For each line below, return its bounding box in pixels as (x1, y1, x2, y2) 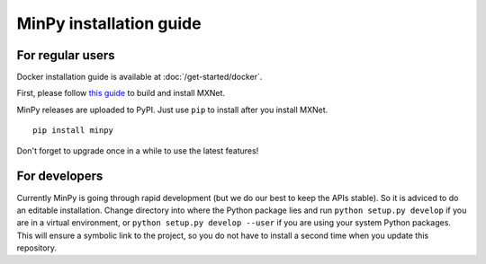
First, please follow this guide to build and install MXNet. (16, 88, 225, 99)
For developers (16, 169, 103, 184)
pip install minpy (32, 126, 114, 136)
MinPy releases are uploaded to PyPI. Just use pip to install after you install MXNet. (16, 104, 328, 115)
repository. (16, 242, 58, 253)
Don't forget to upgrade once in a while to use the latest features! (16, 145, 259, 156)
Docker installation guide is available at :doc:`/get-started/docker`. (16, 72, 263, 83)
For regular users (16, 48, 116, 63)
